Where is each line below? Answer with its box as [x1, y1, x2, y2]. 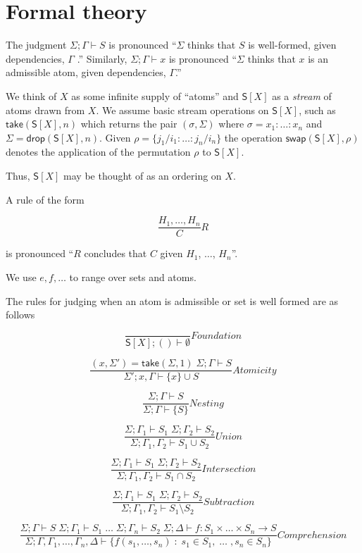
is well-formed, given [248, 37, 337, 52]
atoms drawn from [6, 102, 85, 117]
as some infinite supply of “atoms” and [71, 88, 239, 103]
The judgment [6, 37, 67, 52]
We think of [6, 88, 57, 103]
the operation [224, 130, 282, 144]
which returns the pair [80, 116, 177, 131]
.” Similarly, [77, 51, 127, 66]
